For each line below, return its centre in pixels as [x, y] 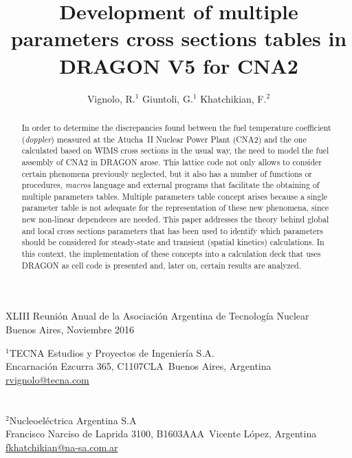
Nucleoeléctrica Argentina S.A [73, 420]
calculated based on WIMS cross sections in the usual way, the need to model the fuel [175, 150]
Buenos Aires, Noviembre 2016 [70, 330]
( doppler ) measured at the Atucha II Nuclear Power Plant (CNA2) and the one [164, 139]
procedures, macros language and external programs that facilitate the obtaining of [170, 185]
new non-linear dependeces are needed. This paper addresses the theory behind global [175, 219]
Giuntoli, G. [168, 98]
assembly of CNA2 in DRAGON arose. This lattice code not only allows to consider [172, 162]
